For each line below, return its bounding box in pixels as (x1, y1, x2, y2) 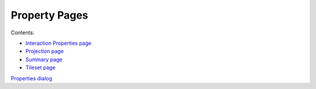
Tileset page (25, 64, 56, 71)
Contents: (11, 29, 35, 36)
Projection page (25, 48, 64, 55)
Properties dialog (11, 74, 53, 81)
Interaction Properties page (25, 40, 92, 47)
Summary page (25, 56, 63, 63)
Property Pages (11, 9, 88, 22)
